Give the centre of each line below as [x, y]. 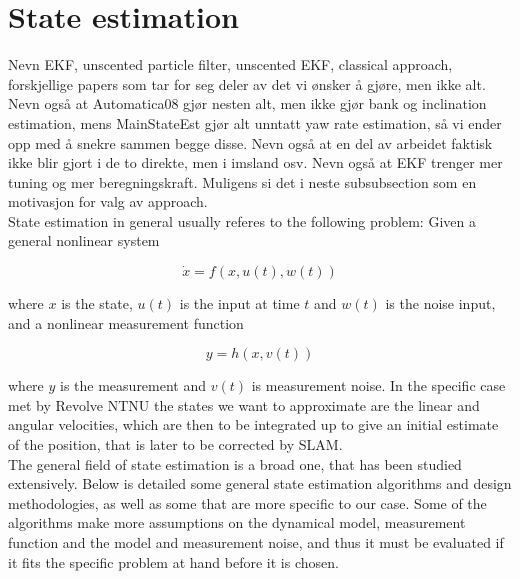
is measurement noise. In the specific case [378, 385]
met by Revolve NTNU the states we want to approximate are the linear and [244, 404]
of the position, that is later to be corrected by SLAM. [175, 444]
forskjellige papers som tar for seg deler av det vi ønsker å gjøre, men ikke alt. [247, 83]
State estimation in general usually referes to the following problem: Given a [242, 220]
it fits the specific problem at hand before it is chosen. [173, 561]
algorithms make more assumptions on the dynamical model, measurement [237, 522]
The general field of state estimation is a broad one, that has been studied [235, 463]
